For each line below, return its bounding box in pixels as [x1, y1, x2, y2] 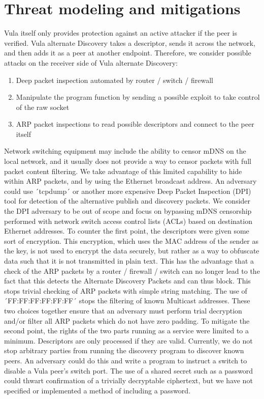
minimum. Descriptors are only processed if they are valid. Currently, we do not [4, 335, 253, 346]
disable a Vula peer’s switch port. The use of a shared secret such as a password [4, 365, 253, 376]
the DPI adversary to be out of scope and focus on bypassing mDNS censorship [4, 206, 252, 216]
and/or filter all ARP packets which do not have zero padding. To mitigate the [4, 315, 250, 326]
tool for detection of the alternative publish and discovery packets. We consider [4, 195, 251, 206]
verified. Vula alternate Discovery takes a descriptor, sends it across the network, [4, 37, 255, 48]
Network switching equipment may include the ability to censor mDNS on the [4, 146, 246, 156]
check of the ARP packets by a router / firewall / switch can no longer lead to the [4, 265, 260, 276]
